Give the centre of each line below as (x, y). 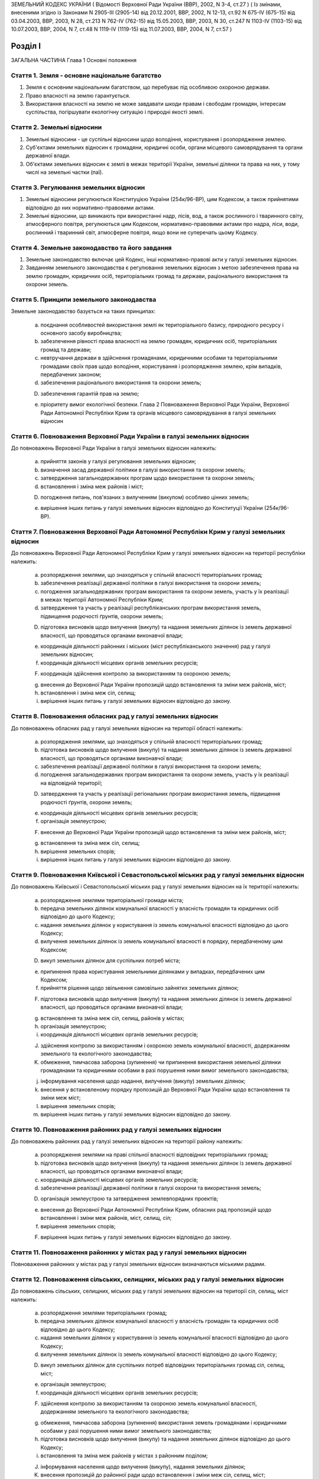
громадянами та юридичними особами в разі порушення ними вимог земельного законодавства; (165, 1070)
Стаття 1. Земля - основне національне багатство (86, 75)
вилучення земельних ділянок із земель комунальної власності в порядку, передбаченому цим (162, 941)
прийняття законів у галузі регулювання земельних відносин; (118, 461)
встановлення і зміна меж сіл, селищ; (88, 693)
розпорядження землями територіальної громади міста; (112, 900)
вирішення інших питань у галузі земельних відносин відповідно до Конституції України (152, 508)
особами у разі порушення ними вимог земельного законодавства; (126, 1431)
